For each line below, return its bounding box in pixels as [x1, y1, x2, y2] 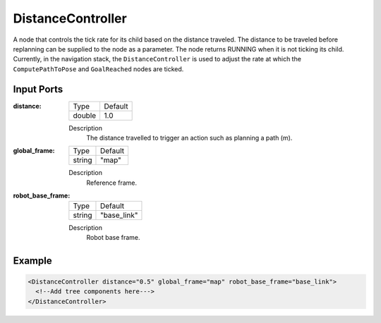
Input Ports [13, 83, 64, 95]
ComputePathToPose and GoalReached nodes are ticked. [13, 64, 184, 73]
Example [13, 255, 52, 267]
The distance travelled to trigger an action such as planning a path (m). [86, 134, 293, 142]
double [73, 110, 97, 120]
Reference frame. [86, 178, 138, 187]
